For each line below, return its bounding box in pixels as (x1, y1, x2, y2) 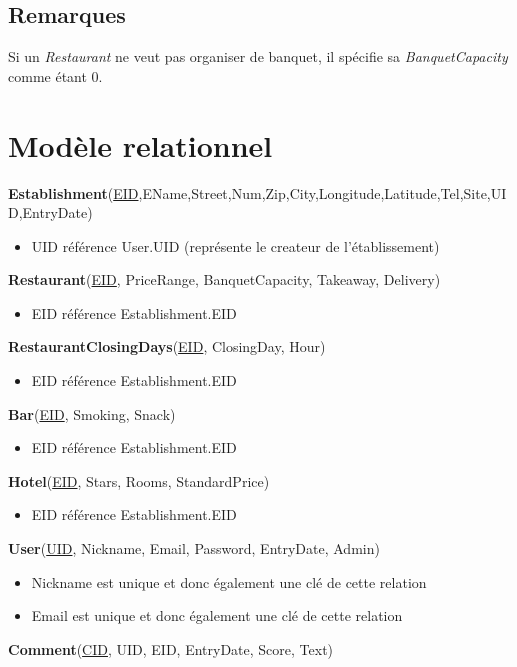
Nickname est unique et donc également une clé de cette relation (31, 571, 427, 592)
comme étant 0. (8, 65, 103, 86)
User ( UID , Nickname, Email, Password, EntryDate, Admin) (8, 538, 380, 559)
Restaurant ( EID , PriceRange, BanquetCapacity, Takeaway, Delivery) (8, 269, 441, 290)
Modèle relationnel (8, 124, 273, 165)
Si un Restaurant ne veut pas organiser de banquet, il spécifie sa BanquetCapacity (8, 46, 508, 67)
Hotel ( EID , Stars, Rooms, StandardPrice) (8, 470, 270, 491)
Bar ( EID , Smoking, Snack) (8, 403, 176, 424)
